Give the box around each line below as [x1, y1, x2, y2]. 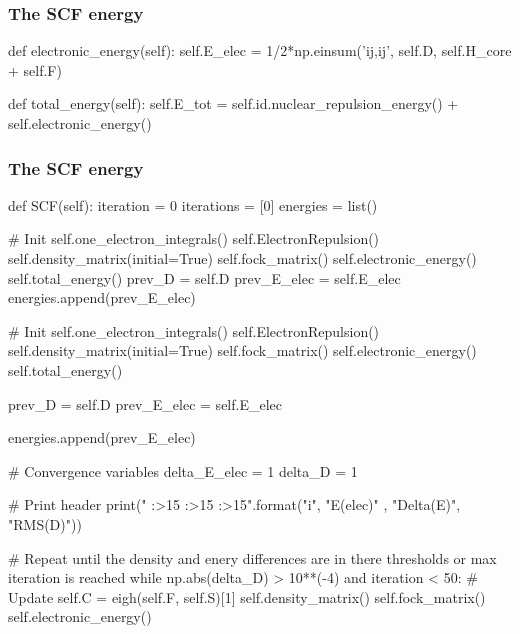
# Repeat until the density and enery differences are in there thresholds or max [8, 547, 497, 568]
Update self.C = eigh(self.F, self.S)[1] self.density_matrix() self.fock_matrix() [8, 586, 486, 607]
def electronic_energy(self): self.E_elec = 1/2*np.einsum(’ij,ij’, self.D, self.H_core [8, 40, 512, 61]
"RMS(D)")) [8, 513, 82, 534]
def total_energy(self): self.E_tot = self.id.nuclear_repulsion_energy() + [8, 93, 459, 114]
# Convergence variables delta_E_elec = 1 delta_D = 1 [8, 460, 358, 481]
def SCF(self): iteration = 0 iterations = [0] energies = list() [8, 194, 378, 215]
